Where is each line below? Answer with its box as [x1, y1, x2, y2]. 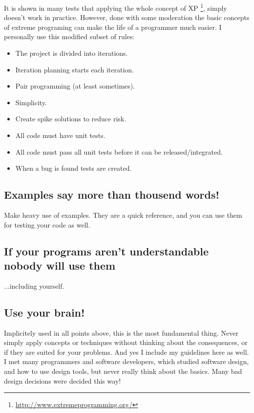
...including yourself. [4, 280, 64, 291]
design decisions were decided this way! [4, 375, 121, 386]
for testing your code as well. [4, 219, 90, 229]
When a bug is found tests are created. [15, 163, 132, 173]
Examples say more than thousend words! [4, 187, 219, 202]
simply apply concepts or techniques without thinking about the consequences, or [4, 337, 248, 347]
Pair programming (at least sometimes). [15, 81, 135, 91]
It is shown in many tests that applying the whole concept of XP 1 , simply [4, 1, 227, 13]
